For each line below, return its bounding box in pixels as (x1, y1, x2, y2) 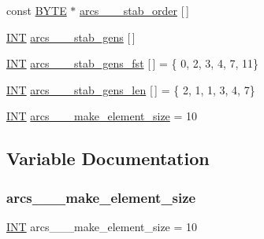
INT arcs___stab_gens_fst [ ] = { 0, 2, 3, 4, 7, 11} (6, 55, 259, 72)
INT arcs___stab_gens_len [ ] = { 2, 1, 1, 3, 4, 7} (6, 81, 255, 97)
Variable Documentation (6, 146, 210, 171)
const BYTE (6, 2, 67, 18)
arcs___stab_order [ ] (80, 2, 189, 18)
